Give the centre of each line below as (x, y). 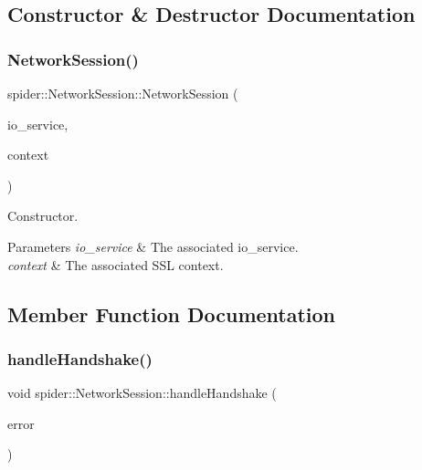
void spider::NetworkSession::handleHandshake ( (142, 393)
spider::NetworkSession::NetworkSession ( (123, 93)
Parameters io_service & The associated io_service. (153, 246)
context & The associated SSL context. (116, 264)
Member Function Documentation (172, 313)
